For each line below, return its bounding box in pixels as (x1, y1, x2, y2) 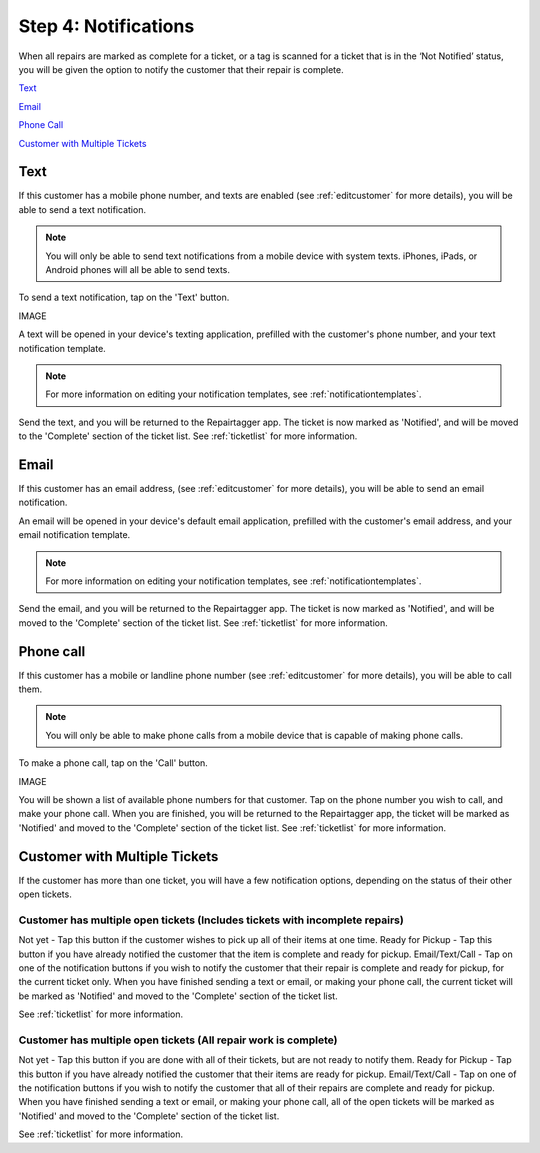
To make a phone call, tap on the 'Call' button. (18, 757, 209, 769)
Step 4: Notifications (18, 15, 195, 37)
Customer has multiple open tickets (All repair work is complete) (18, 1033, 338, 1047)
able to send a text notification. (18, 203, 147, 215)
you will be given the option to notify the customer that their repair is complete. (18, 63, 344, 75)
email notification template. (18, 529, 131, 541)
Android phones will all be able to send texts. (45, 263, 230, 275)
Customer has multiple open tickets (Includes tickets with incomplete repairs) (18, 913, 404, 927)
